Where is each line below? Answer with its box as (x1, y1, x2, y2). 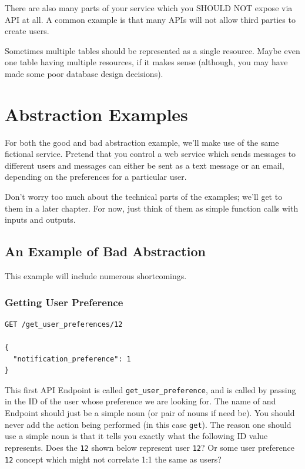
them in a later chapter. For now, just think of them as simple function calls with (5, 202, 299, 214)
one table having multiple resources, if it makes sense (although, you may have (5, 56, 288, 68)
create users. (5, 25, 49, 37)
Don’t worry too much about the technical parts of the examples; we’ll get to (5, 190, 283, 203)
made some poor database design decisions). (5, 67, 163, 79)
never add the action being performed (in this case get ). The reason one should (5, 418, 291, 430)
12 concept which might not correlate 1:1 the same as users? (5, 453, 222, 465)
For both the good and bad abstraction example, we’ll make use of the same (5, 136, 279, 148)
